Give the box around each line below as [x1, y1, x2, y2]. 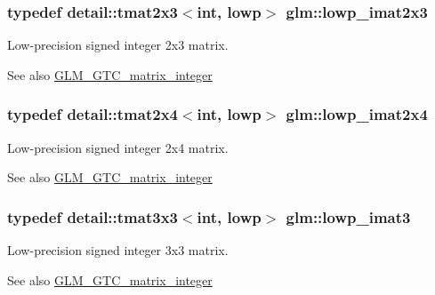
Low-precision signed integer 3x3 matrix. [7, 241, 229, 259]
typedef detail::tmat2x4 [7, 103, 178, 125]
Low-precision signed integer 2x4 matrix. [7, 138, 229, 156]
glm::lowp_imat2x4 [286, 103, 428, 125]
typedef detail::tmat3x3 [7, 205, 178, 227]
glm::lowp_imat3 [286, 205, 411, 227]
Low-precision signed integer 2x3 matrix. [7, 36, 229, 54]
